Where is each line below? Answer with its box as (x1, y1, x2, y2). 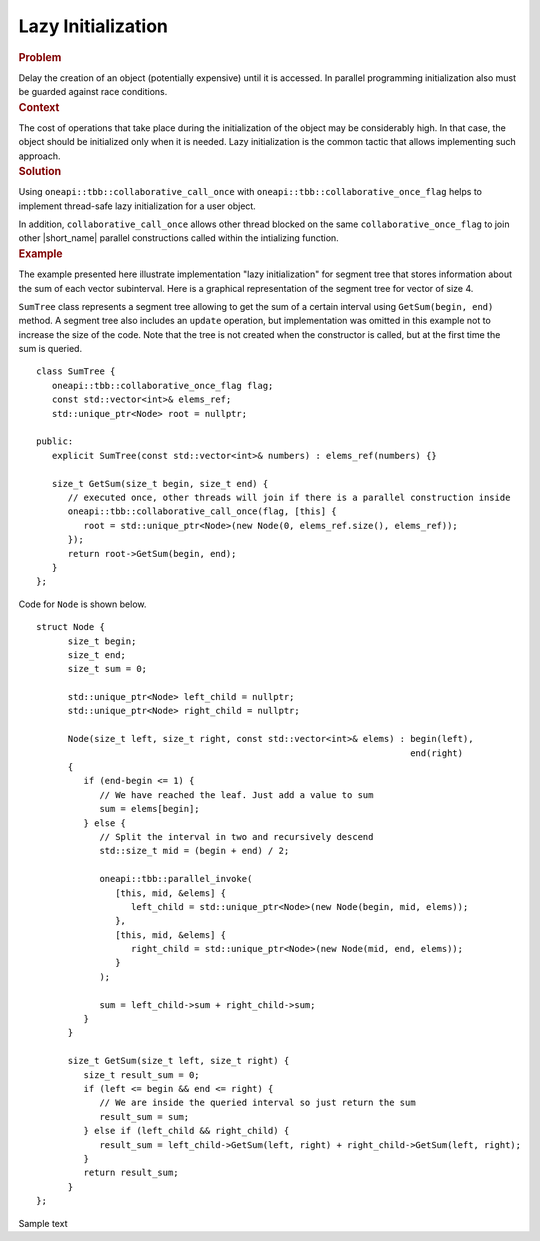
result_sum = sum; (99, 1111, 190, 1122)
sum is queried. (18, 343, 83, 355)
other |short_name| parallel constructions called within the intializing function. (18, 232, 339, 244)
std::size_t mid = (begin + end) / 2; (99, 845, 290, 857)
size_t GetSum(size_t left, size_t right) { (67, 1055, 290, 1067)
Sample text (18, 1217, 68, 1229)
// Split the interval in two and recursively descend (99, 831, 374, 842)
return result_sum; (83, 1167, 179, 1179)
